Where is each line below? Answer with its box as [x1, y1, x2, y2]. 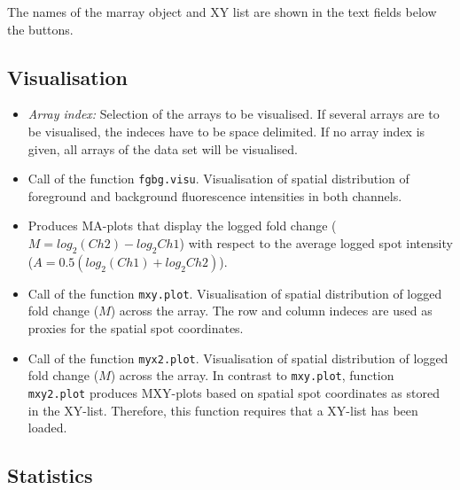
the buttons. [7, 19, 74, 38]
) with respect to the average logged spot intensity [179, 234, 453, 253]
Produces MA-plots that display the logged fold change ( [27, 216, 337, 235]
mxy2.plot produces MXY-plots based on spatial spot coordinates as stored [27, 383, 440, 401]
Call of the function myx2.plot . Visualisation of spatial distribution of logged [27, 348, 448, 367]
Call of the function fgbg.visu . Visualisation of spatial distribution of [27, 169, 409, 188]
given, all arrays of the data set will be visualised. [27, 139, 298, 158]
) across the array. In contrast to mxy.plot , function [110, 366, 394, 385]
